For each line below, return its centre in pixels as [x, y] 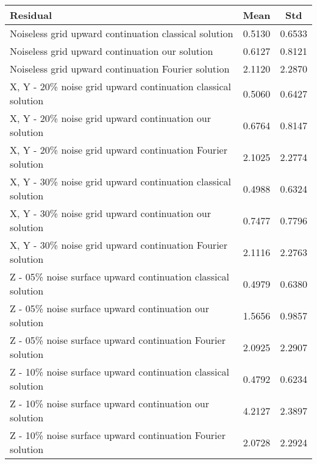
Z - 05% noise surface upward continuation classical [119, 277]
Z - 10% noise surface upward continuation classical [119, 372]
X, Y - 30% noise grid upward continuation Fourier [119, 245]
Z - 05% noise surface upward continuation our [109, 308]
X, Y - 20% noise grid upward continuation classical [121, 86]
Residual [31, 15]
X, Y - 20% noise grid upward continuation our [111, 118]
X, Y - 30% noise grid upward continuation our [111, 213]
